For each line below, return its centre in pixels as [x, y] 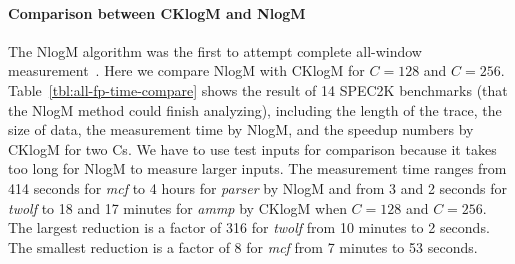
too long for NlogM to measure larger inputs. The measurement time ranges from [257, 168]
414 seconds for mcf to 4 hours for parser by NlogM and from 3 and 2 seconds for [258, 187]
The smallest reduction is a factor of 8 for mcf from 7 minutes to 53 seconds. [243, 246]
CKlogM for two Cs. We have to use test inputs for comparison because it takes [252, 148]
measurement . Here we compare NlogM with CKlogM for [186, 70]
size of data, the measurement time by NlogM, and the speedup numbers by [241, 129]
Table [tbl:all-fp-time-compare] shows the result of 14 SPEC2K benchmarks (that [258, 89]
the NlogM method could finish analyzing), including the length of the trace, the [255, 109]
